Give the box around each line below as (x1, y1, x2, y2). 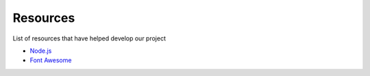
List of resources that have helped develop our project (12, 34, 166, 42)
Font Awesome (29, 56, 72, 64)
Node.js (29, 47, 52, 55)
